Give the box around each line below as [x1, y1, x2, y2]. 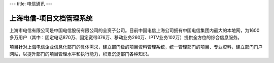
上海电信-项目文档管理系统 [9, 14, 93, 22]
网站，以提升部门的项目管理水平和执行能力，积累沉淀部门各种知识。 [9, 51, 152, 57]
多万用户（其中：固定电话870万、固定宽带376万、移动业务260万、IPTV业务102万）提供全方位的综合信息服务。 [9, 35, 242, 41]
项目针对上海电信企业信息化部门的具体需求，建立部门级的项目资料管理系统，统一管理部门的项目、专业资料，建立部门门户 [9, 44, 263, 50]
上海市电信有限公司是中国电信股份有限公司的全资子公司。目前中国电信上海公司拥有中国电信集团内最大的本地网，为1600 [9, 27, 260, 33]
